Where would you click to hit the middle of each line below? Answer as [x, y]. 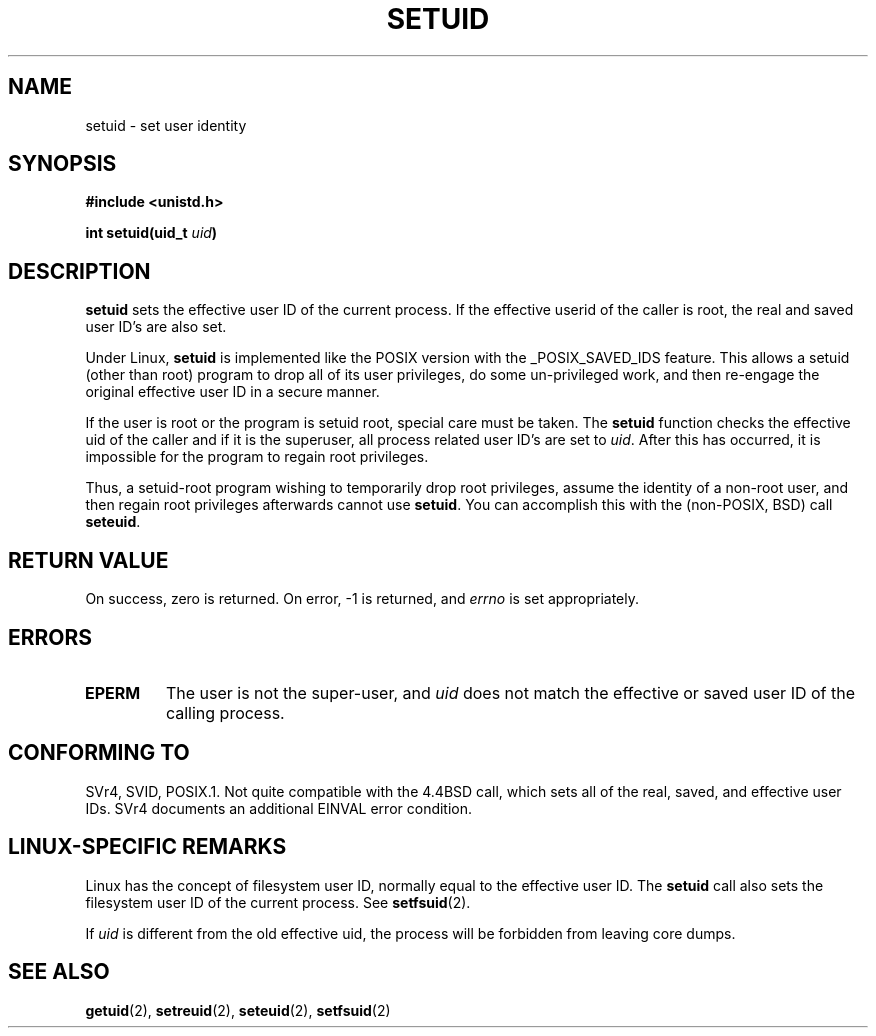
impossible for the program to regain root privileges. [257, 457]
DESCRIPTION [79, 271]
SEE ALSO [59, 972]
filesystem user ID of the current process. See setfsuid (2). [278, 902]
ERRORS [50, 637]
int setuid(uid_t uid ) [151, 233]
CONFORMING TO [99, 753]
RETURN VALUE [88, 560]
